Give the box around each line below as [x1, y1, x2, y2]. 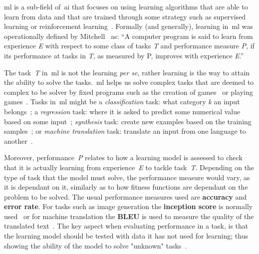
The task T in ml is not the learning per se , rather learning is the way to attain [4, 67, 250, 77]
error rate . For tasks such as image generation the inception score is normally [4, 201, 253, 212]
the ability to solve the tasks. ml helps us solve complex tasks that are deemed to [4, 77, 254, 87]
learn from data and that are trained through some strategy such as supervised [4, 11, 246, 21]
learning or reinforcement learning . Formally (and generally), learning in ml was [4, 21, 253, 31]
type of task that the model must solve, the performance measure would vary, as [4, 172, 250, 182]
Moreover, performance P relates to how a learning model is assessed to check [4, 152, 243, 163]
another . [4, 135, 33, 146]
